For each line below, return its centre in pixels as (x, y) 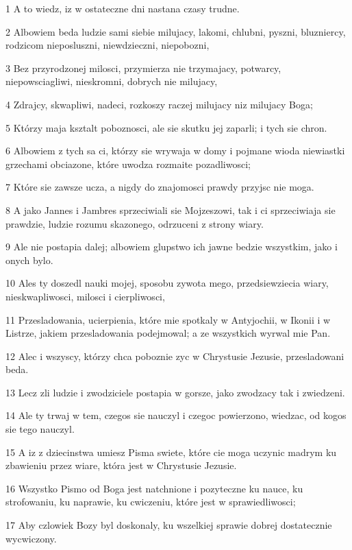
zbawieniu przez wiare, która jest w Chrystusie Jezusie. (121, 465)
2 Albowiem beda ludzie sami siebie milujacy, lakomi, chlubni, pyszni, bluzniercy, (176, 31)
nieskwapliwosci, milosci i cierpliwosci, (85, 296)
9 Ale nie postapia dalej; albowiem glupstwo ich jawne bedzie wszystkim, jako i (172, 247)
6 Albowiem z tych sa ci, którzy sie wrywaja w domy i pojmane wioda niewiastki (175, 151)
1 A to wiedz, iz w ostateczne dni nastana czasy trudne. (123, 8)
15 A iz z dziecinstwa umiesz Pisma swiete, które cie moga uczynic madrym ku (171, 452)
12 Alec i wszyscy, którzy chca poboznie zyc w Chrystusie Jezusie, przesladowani (175, 356)
